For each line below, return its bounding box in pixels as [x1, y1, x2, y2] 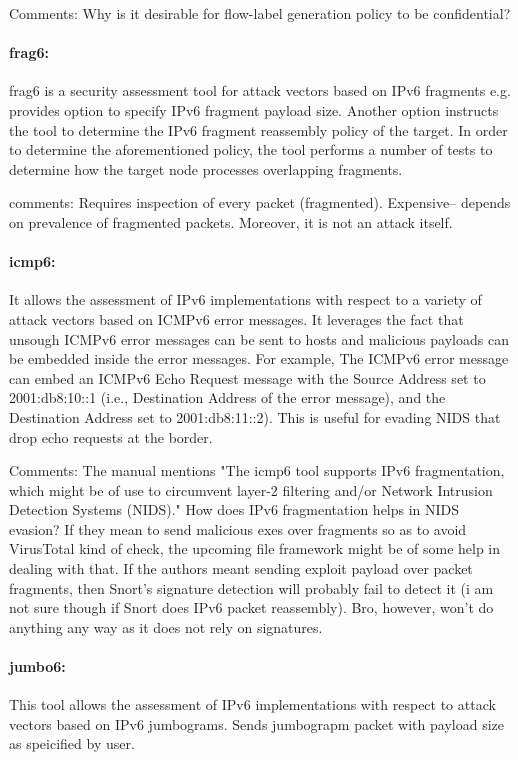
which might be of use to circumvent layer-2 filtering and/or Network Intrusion [9, 479, 493, 500]
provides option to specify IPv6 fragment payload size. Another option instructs [9, 99, 499, 120]
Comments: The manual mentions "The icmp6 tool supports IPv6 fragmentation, [9, 460, 505, 481]
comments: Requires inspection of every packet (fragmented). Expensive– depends [9, 192, 511, 213]
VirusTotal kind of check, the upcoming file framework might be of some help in [9, 538, 501, 559]
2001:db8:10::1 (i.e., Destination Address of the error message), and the [9, 387, 446, 408]
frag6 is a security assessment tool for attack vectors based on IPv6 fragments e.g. [9, 80, 511, 101]
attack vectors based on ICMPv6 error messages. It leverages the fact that [9, 308, 464, 329]
